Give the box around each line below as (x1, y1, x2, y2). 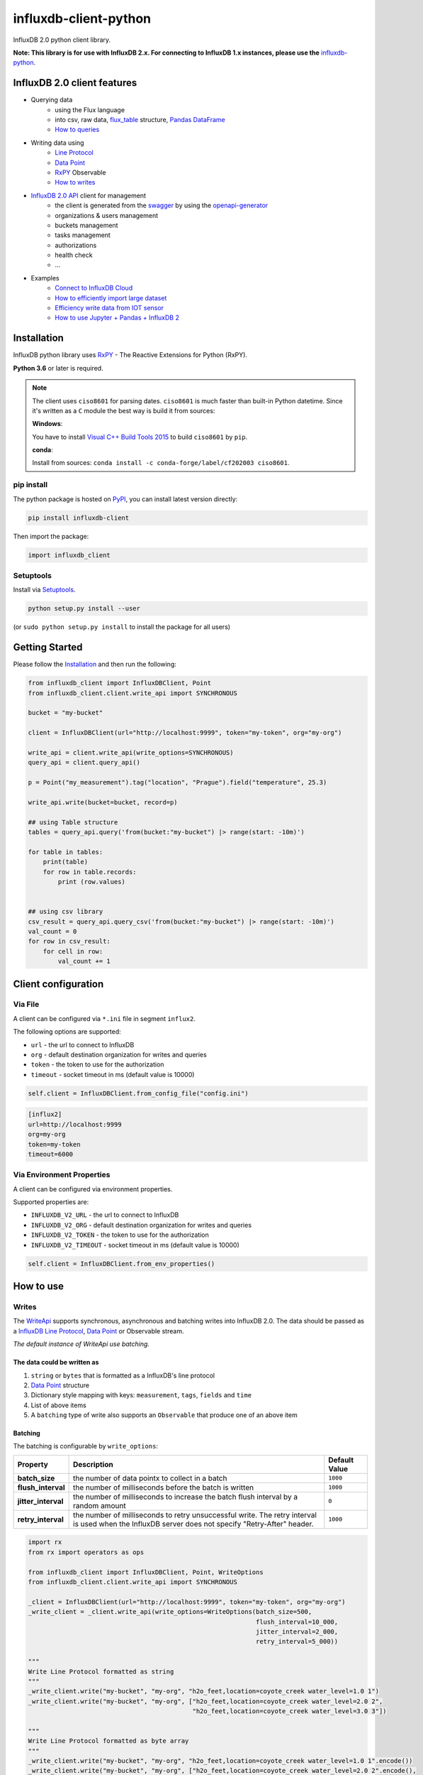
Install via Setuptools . (13, 586, 76, 594)
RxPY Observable (55, 168, 106, 177)
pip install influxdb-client (28, 513, 130, 522)
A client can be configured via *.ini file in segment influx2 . (13, 1014, 196, 1022)
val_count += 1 (57, 957, 111, 966)
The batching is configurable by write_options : (13, 1442, 159, 1451)
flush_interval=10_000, (255, 1617, 339, 1626)
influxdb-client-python (13, 11, 152, 26)
